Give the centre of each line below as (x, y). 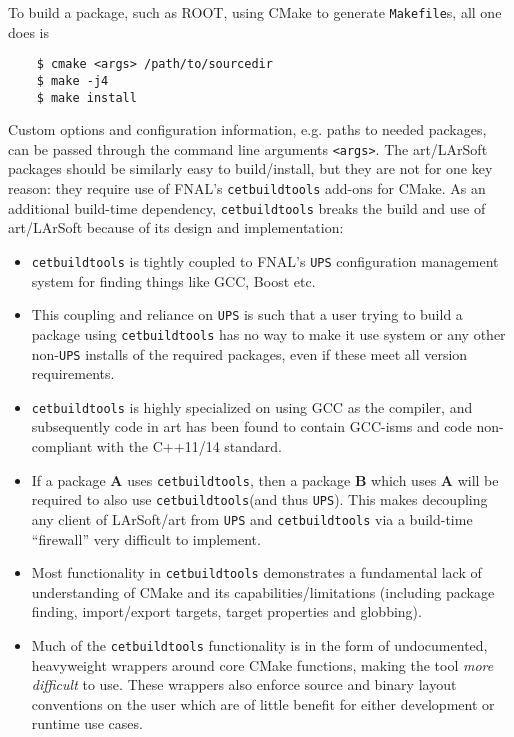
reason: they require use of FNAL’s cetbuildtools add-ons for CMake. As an (247, 188)
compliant (62, 446)
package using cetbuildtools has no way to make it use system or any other (268, 333)
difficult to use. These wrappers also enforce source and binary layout (244, 684)
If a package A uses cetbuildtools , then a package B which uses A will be (265, 479)
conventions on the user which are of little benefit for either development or (263, 703)
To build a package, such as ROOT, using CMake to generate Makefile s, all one (255, 12)
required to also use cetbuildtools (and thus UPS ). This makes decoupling (259, 499)
